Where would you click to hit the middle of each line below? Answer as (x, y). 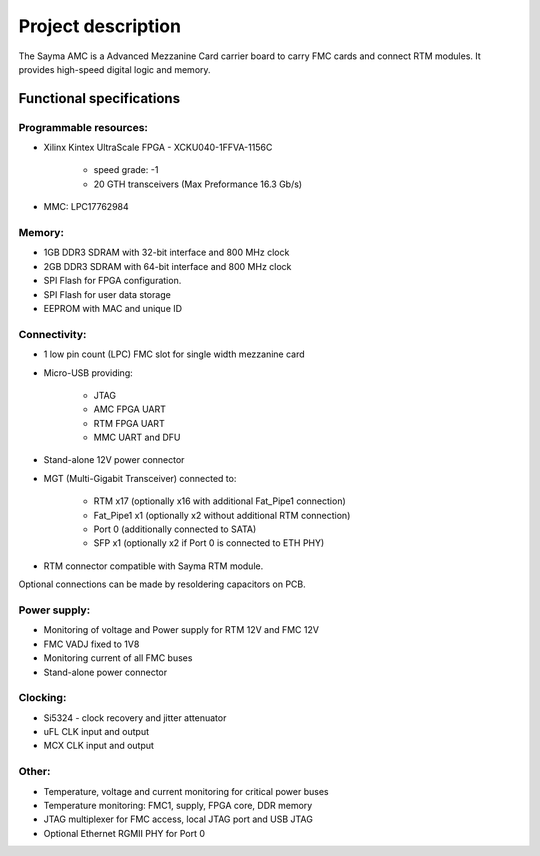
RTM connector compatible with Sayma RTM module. (153, 566)
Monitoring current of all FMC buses (118, 658)
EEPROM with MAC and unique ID (113, 308)
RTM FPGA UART (129, 423)
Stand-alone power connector (105, 672)
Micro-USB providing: (88, 372)
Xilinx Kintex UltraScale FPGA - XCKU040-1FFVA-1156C (158, 147)
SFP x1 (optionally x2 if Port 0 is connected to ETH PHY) (209, 543)
